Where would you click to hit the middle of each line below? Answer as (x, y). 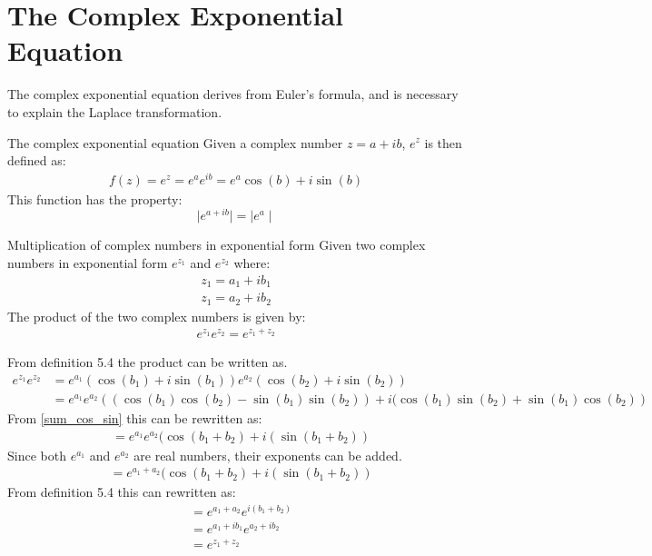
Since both (37, 455)
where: (252, 263)
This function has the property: (95, 199)
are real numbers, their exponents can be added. (268, 455)
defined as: (37, 160)
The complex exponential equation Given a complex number (175, 142)
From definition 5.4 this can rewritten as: (122, 492)
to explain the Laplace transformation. (115, 111)
